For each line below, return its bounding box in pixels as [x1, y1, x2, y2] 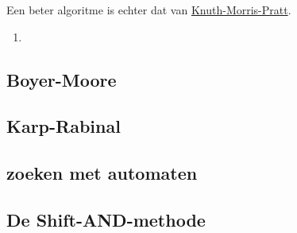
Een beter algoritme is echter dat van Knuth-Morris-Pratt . [6, 2, 291, 17]
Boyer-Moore [6, 67, 117, 91]
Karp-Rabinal [6, 114, 121, 138]
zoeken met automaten [6, 161, 198, 185]
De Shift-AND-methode [6, 207, 206, 231]
